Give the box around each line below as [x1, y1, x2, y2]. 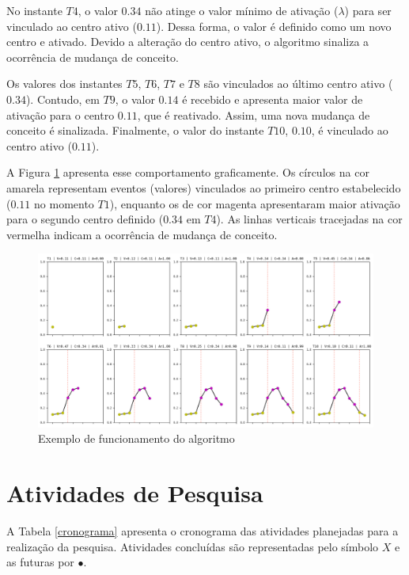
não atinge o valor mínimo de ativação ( [145, 2, 339, 18]
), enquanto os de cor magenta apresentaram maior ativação [109, 195, 400, 211]
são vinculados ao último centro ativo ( [203, 75, 393, 92]
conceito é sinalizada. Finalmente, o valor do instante [6, 122, 264, 139]
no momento [34, 195, 94, 211]
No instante [6, 2, 62, 18]
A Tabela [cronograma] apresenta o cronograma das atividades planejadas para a [6, 523, 399, 539]
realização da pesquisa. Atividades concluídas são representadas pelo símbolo [6, 538, 379, 554]
